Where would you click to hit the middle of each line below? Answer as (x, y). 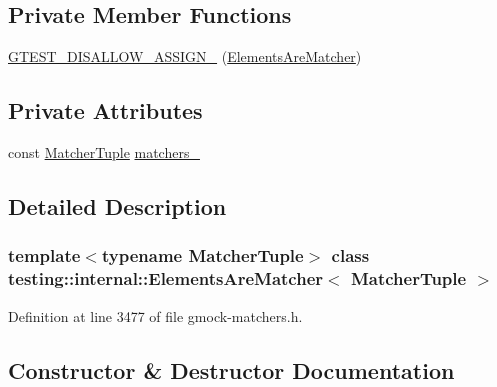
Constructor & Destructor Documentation (231, 369)
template (44, 255)
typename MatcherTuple (202, 255)
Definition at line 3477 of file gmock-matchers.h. (155, 315)
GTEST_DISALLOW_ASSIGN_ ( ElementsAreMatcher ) (185, 56)
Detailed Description (117, 205)
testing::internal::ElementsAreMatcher (166, 278)
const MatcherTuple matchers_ (104, 152)
